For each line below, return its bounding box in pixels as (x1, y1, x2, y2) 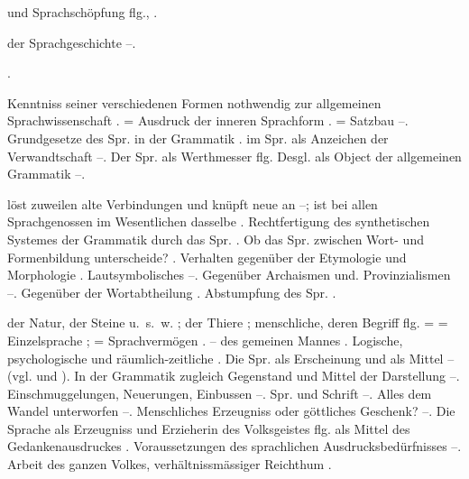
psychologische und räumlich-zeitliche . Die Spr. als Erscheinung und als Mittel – (7, 348, 455, 367)
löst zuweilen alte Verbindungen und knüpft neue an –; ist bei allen (7, 194, 378, 213)
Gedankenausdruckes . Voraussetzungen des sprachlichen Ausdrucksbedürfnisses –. (7, 437, 462, 456)
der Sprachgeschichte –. (7, 32, 136, 51)
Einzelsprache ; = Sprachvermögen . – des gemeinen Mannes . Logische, (7, 330, 403, 349)
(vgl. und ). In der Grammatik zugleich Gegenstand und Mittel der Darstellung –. (7, 366, 460, 385)
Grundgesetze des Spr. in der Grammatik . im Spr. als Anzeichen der (7, 128, 389, 147)
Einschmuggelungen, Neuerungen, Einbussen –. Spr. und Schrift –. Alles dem (7, 383, 432, 402)
